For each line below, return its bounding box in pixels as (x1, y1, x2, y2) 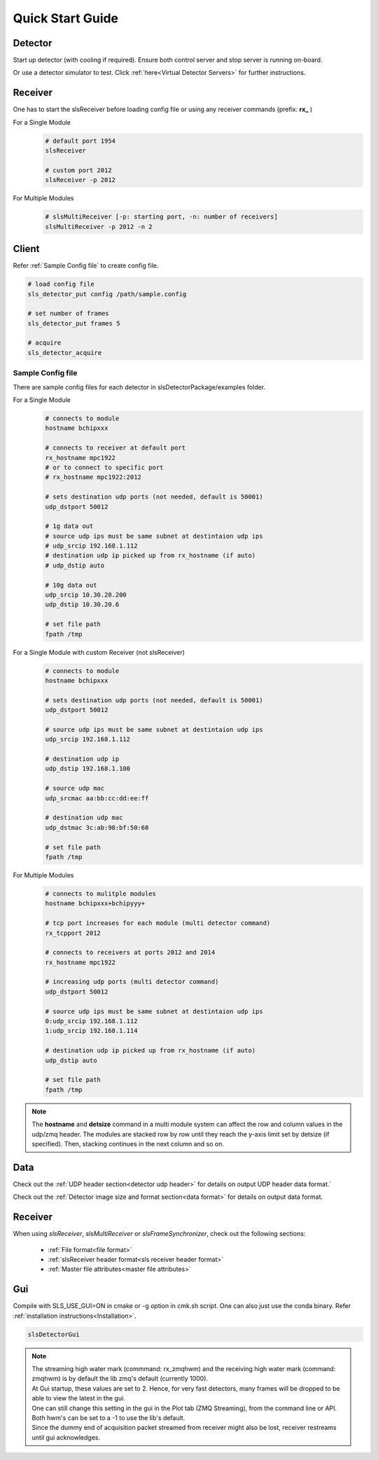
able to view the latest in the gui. (31, 1394, 125, 1403)
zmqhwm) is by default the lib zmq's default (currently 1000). (31, 1375, 209, 1383)
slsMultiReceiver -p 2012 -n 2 (45, 223, 153, 230)
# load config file (27, 280, 94, 288)
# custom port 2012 (45, 166, 112, 174)
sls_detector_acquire (27, 349, 102, 356)
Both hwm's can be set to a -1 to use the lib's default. (31, 1413, 185, 1421)
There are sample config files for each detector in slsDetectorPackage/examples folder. (13, 382, 266, 391)
